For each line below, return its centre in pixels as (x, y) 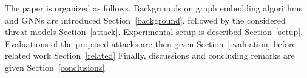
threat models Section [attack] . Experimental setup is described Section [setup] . (154, 32)
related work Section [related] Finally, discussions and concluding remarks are (150, 55)
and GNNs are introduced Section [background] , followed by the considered (145, 20)
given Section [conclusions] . (56, 67)
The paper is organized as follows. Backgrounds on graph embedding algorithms (154, 8)
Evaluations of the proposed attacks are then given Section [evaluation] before (150, 43)
